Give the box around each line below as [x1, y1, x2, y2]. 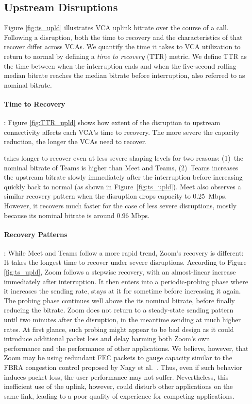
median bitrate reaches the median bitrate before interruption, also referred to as [4, 70, 245, 80]
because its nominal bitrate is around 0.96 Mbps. [4, 210, 150, 220]
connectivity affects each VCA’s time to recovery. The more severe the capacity [4, 127, 240, 137]
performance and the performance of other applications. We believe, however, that [4, 343, 249, 353]
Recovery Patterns [4, 229, 67, 239]
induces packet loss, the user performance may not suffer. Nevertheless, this [4, 371, 229, 382]
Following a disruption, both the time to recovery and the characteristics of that [4, 32, 243, 42]
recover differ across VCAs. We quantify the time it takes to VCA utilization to [4, 41, 241, 52]
